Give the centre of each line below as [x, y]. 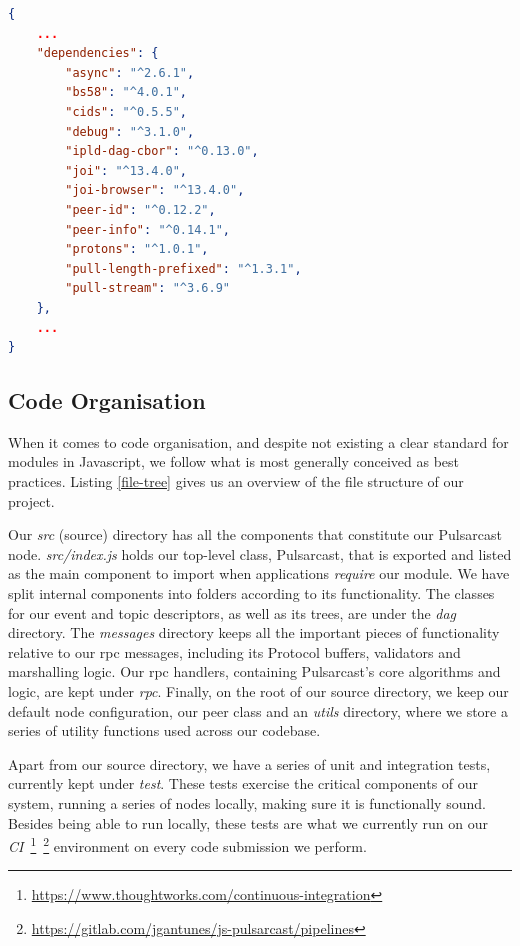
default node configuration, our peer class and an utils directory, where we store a [258, 710]
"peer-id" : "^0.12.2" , [140, 209]
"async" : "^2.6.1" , [130, 72]
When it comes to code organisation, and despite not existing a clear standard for [258, 441]
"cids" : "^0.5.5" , [126, 111]
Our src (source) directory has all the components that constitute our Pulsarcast [255, 534]
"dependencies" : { [97, 53]
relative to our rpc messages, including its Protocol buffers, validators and [234, 651]
